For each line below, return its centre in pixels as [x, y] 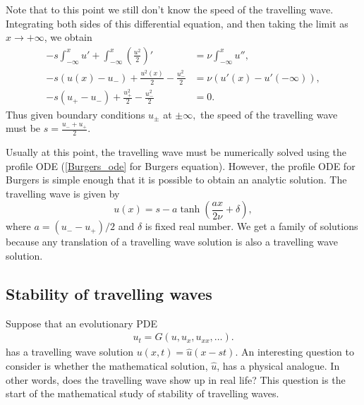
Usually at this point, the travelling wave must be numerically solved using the [176, 151]
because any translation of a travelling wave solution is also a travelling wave [172, 242]
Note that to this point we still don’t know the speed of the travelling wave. [170, 9]
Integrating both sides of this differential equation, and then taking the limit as [177, 23]
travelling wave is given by [63, 193]
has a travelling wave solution [70, 352]
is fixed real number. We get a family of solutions [251, 226]
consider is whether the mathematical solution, [107, 365]
